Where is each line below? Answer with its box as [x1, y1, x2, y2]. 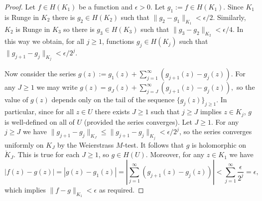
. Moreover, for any [145, 149, 205, 160]
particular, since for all [4, 106, 74, 117]
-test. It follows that [123, 139, 184, 150]
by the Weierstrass [57, 139, 114, 150]
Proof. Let [4, 1, 35, 11]
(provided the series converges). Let [84, 116, 192, 127]
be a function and [78, 1, 133, 11]
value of [4, 94, 28, 105]
